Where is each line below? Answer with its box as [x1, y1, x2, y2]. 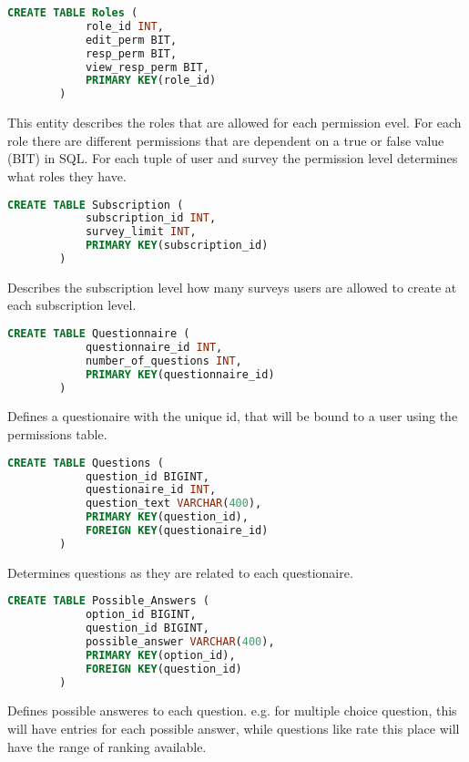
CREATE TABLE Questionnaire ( [7, 327, 190, 341]
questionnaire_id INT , [85, 340, 223, 354]
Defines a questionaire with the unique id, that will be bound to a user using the [7, 407, 458, 426]
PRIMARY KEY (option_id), [85, 648, 236, 662]
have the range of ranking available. [7, 736, 207, 756]
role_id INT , [85, 19, 164, 33]
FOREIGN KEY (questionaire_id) [85, 524, 269, 537]
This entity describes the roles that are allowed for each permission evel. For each [7, 113, 462, 132]
